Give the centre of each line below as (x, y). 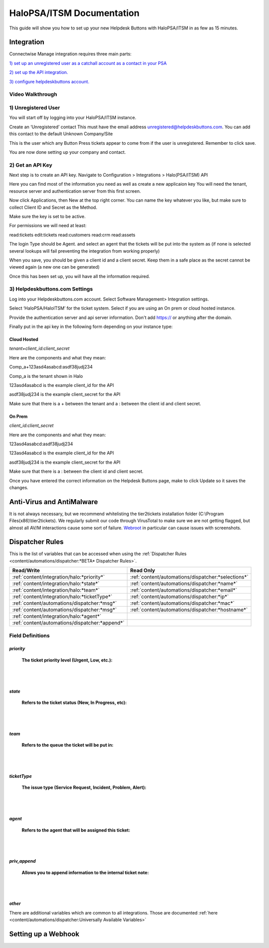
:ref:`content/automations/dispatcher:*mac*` (183, 603)
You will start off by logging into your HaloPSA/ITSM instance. (73, 118)
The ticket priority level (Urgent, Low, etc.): (67, 660)
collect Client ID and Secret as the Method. (53, 207)
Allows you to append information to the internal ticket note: (85, 872)
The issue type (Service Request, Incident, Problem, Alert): (84, 788)
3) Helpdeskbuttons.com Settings (51, 289)
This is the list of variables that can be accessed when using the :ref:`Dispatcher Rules (98, 554)
